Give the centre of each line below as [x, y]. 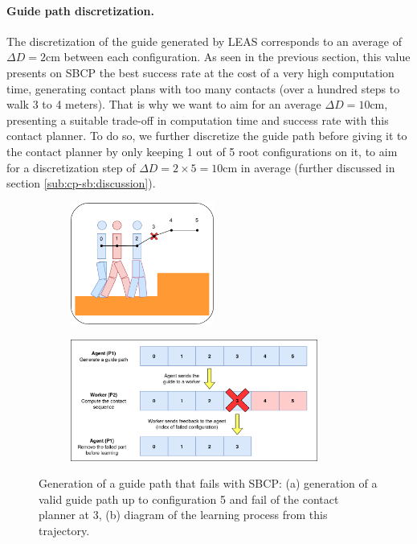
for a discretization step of [71, 167]
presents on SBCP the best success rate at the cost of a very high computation [200, 72]
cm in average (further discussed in [309, 167]
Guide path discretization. [80, 10]
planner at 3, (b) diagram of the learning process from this [183, 515]
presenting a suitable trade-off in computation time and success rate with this [198, 120]
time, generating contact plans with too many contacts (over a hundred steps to [203, 88]
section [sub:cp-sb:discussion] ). [81, 183]
